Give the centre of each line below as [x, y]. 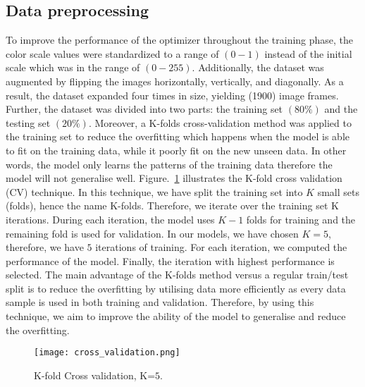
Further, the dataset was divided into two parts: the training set [144, 109]
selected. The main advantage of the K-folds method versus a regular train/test [177, 275]
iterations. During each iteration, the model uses [110, 219]
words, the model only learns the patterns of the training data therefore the [169, 164]
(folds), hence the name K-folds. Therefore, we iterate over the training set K [172, 205]
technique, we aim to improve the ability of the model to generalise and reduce [176, 316]
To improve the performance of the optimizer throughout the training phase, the [180, 40]
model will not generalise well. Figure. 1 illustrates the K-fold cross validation [174, 178]
